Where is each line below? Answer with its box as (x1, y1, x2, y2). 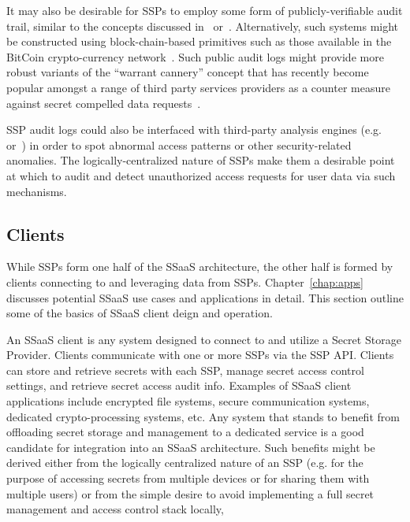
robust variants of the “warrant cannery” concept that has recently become (6, 64, 369, 80)
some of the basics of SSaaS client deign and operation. (6, 305, 273, 321)
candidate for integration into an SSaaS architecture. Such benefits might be (6, 439, 375, 455)
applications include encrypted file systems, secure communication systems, (6, 393, 370, 409)
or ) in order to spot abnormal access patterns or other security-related (6, 136, 352, 153)
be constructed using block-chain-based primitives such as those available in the (6, 33, 392, 50)
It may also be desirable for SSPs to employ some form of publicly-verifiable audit (6, 2, 403, 18)
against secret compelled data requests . (6, 94, 201, 111)
